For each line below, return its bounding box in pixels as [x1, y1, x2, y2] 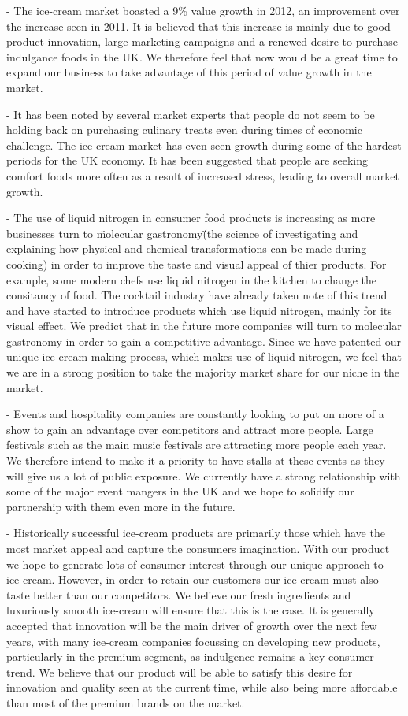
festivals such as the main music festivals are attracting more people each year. [6, 436, 387, 453]
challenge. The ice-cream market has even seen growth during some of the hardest [6, 136, 402, 153]
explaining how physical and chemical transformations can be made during [6, 240, 367, 257]
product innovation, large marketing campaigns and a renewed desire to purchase [6, 33, 399, 50]
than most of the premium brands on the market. [6, 694, 245, 710]
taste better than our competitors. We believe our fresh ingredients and [6, 586, 351, 603]
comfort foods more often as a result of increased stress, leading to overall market [6, 167, 399, 184]
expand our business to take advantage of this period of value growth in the [6, 64, 372, 80]
